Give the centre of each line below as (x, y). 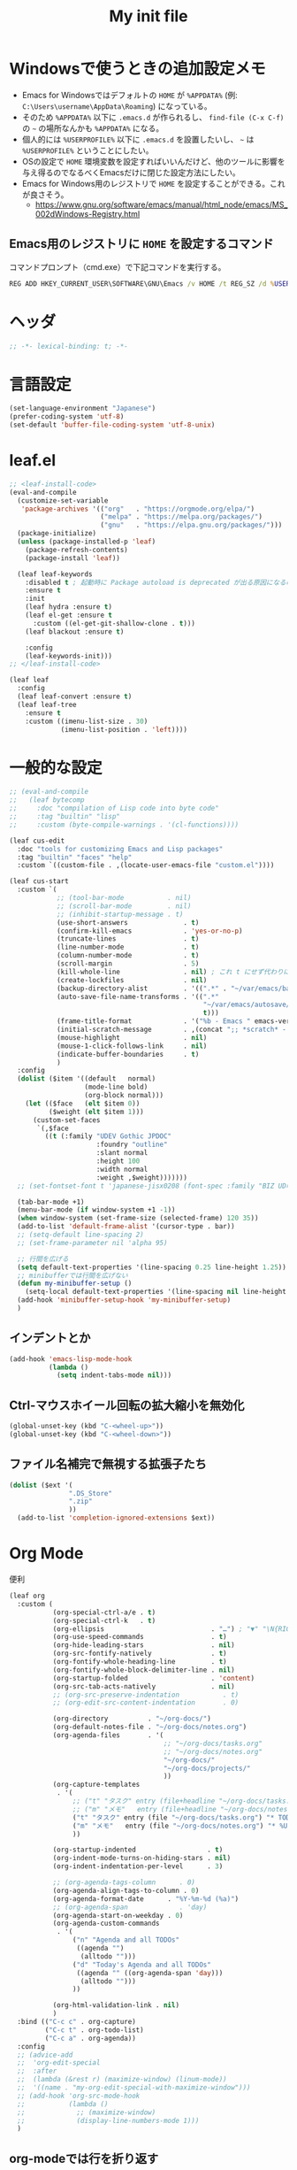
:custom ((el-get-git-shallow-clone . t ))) (114, 623)
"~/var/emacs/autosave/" (248, 1005)
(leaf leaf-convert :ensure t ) (75, 696)
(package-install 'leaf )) (73, 558)
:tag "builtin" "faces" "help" (75, 857)
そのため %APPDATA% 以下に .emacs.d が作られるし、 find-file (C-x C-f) (153, 117)
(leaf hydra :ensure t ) (69, 607)
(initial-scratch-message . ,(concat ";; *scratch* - (171, 1029)
